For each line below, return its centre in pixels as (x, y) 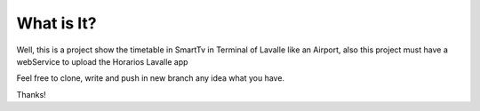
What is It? (56, 23)
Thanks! (31, 94)
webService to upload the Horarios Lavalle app (102, 61)
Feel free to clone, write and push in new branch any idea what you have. (150, 78)
